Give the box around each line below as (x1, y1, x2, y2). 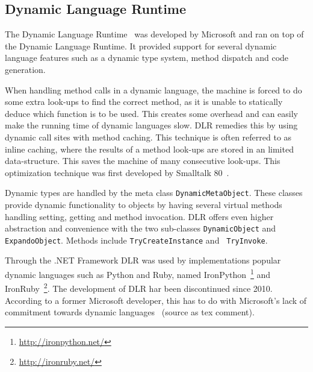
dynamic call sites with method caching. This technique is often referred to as (5, 130, 292, 143)
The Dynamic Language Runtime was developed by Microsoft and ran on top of (5, 28, 304, 40)
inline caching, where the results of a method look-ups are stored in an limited (5, 142, 294, 155)
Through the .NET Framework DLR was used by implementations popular (5, 254, 281, 266)
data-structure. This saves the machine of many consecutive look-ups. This (5, 154, 280, 167)
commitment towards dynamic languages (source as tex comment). (5, 306, 255, 318)
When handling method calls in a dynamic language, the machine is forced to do (5, 83, 302, 96)
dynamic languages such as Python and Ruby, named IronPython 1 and (5, 266, 271, 280)
